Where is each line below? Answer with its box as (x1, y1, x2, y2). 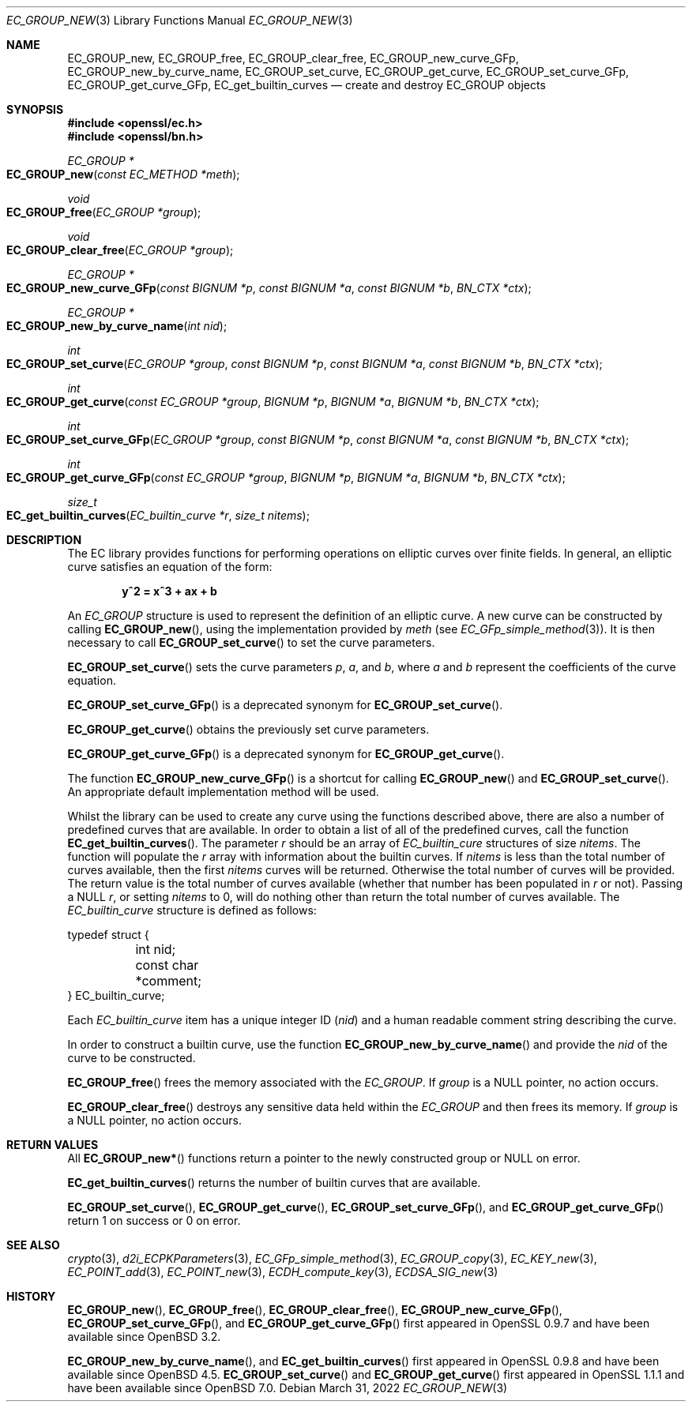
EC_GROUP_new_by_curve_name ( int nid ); (6, 319, 228, 332)
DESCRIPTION (6, 533, 82, 546)
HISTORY (6, 1290, 56, 1303)
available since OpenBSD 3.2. (67, 1330, 221, 1343)
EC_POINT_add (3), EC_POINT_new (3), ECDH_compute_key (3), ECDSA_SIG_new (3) (67, 1265, 498, 1278)
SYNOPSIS (6, 103, 64, 116)
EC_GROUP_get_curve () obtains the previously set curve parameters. (67, 723, 430, 736)
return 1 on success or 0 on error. (67, 1214, 241, 1227)
